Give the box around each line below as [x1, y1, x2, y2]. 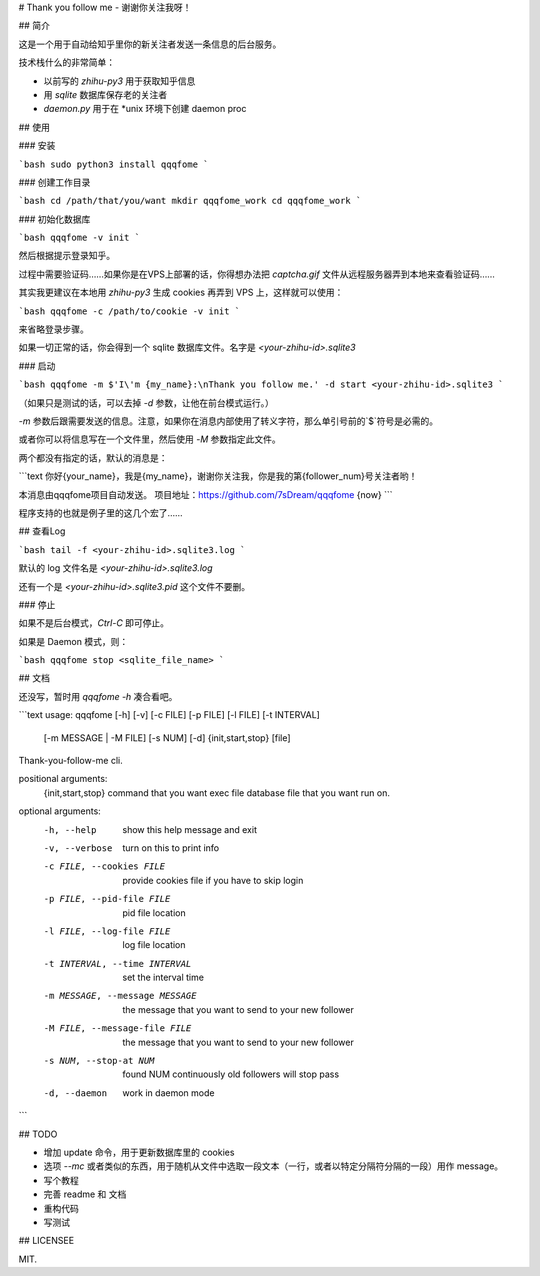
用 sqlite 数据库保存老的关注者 [43, 88, 168, 100]
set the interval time [122, 971, 205, 984]
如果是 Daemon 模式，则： [18, 635, 129, 647]
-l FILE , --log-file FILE [43, 925, 171, 937]
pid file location [122, 906, 186, 919]
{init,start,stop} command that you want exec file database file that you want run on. [43, 786, 390, 799]
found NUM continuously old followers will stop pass [122, 1068, 340, 1080]
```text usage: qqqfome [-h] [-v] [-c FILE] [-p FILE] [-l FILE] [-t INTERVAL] [18, 709, 320, 721]
